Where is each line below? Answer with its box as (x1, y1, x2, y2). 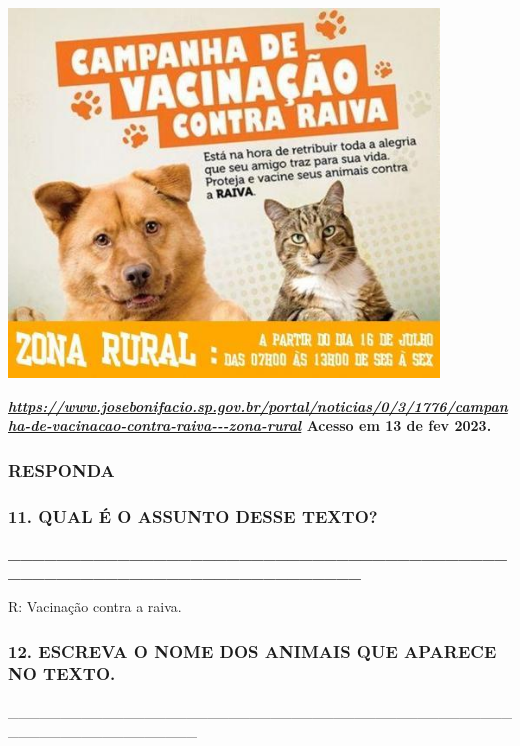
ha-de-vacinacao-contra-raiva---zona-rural (8, 415, 302, 436)
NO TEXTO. (8, 661, 116, 686)
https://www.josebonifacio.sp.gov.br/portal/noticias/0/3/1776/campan (8, 395, 508, 416)
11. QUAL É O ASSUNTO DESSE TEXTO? (8, 503, 378, 528)
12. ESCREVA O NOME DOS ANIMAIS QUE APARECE (8, 638, 497, 663)
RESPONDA (8, 457, 115, 482)
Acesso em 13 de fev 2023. (306, 415, 492, 436)
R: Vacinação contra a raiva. (8, 596, 182, 617)
